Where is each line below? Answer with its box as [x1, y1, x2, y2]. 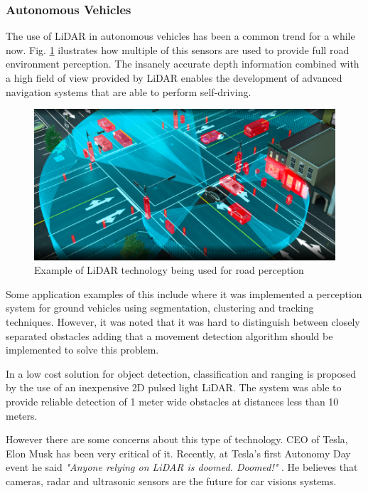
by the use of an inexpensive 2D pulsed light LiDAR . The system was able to [6, 380, 342, 395]
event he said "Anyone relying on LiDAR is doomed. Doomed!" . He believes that [6, 460, 358, 475]
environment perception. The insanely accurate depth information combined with [6, 56, 359, 71]
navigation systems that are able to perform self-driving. [6, 84, 251, 99]
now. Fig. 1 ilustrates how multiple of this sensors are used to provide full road [6, 42, 350, 57]
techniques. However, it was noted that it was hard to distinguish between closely [6, 314, 360, 329]
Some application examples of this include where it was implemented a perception [6, 286, 362, 301]
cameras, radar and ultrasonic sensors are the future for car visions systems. [6, 473, 337, 488]
